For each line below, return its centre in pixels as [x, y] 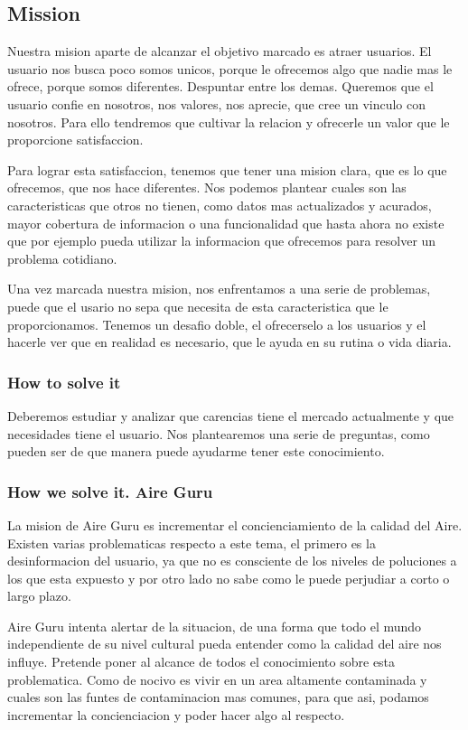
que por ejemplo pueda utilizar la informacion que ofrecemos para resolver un [222, 241]
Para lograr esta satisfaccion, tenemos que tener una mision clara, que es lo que [227, 169]
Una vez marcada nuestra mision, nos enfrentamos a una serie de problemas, [219, 289]
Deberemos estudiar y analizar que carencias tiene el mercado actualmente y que [231, 415]
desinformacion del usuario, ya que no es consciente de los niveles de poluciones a [232, 561]
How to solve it [64, 382]
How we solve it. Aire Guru [110, 491]
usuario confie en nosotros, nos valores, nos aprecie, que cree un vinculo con [217, 103]
